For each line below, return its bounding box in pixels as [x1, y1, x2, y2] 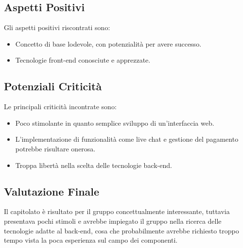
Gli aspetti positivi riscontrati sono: [4, 22, 110, 33]
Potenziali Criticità [4, 79, 102, 94]
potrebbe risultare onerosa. [15, 143, 96, 153]
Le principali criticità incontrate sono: [4, 101, 117, 112]
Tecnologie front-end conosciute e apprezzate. [15, 55, 151, 65]
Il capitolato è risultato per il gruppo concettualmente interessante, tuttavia [4, 206, 230, 216]
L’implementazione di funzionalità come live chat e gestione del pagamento [15, 134, 239, 144]
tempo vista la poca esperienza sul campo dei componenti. [4, 235, 178, 245]
